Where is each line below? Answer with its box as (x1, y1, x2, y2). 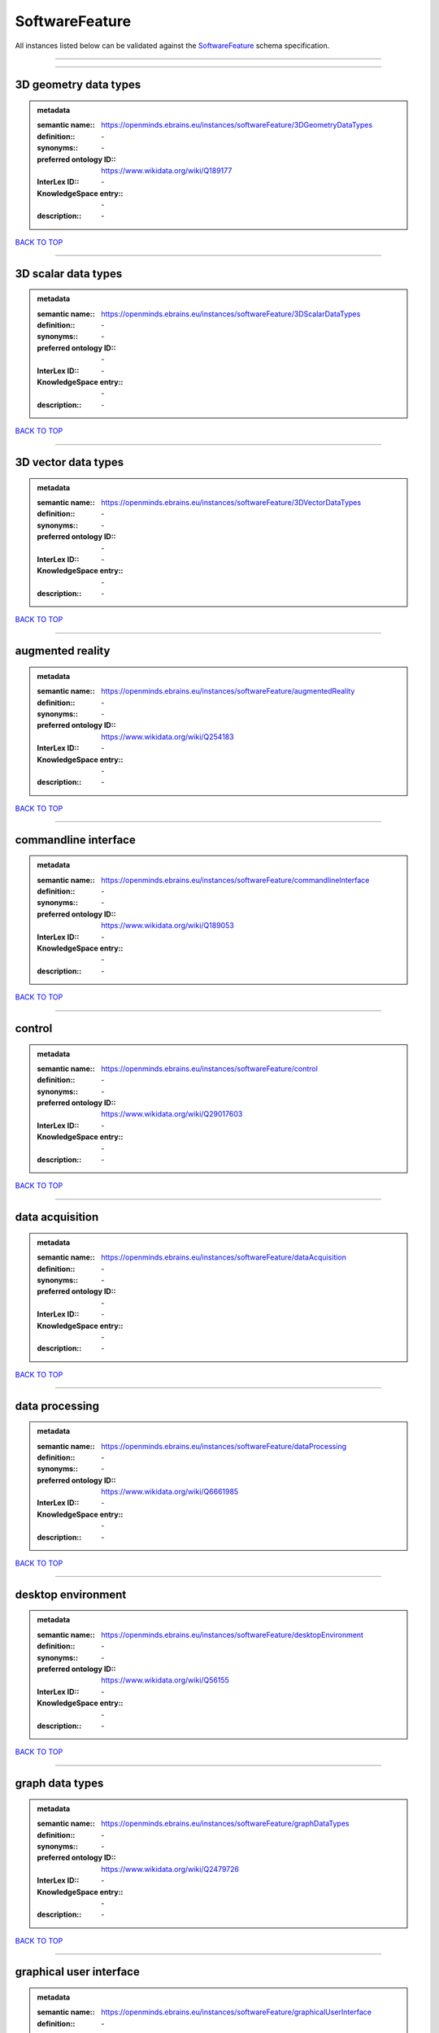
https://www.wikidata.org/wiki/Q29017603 (101, 1109, 243, 1119)
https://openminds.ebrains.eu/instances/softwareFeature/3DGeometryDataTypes (101, 120, 373, 130)
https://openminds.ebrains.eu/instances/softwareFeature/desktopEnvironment (101, 1630, 363, 1639)
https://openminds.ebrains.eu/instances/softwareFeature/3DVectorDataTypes (101, 497, 362, 507)
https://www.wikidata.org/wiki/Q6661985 (101, 1487, 239, 1496)
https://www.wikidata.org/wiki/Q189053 (101, 921, 235, 930)
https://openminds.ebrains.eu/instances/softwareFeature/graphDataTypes (101, 1818, 350, 1829)
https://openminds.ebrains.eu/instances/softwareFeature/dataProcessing (101, 1441, 347, 1451)
